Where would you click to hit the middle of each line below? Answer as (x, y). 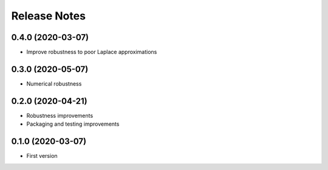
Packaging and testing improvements (73, 124)
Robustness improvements (60, 115)
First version (42, 156)
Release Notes (49, 16)
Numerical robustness (54, 83)
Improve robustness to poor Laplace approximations (92, 52)
